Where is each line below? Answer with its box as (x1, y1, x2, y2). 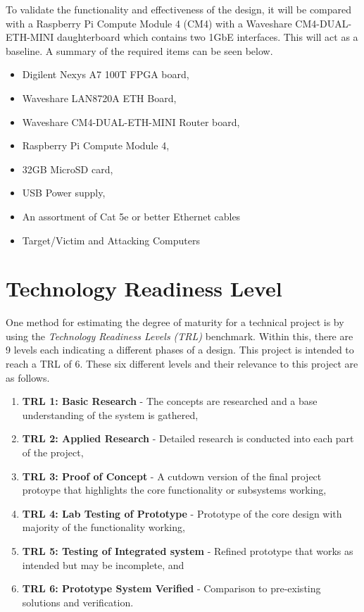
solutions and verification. (22, 594, 134, 609)
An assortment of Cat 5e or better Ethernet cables (22, 208, 241, 223)
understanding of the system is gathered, (22, 407, 199, 422)
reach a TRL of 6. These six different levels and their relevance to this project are (6, 356, 358, 371)
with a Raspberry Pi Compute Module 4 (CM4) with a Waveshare (6, 15, 292, 30)
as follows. (6, 370, 50, 385)
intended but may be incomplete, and (22, 557, 184, 572)
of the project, (22, 445, 84, 459)
